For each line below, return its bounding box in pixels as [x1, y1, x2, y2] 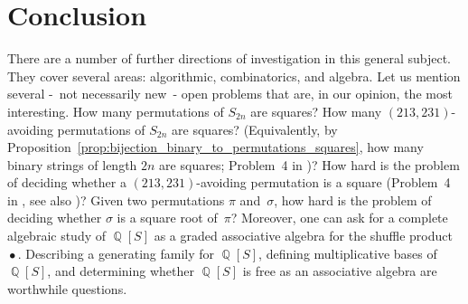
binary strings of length [7, 155, 137, 174]
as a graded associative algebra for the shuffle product [154, 226, 453, 245]
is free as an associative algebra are [242, 261, 437, 280]
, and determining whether [47, 261, 194, 280]
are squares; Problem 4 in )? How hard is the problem [159, 155, 460, 174]
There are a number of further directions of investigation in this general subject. [7, 49, 451, 68]
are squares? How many [250, 101, 382, 120]
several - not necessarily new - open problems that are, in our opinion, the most [7, 84, 453, 103]
